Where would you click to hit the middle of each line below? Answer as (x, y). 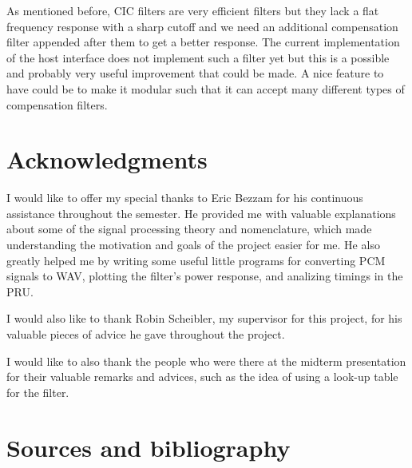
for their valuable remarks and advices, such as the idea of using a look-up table (202, 377)
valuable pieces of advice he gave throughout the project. (146, 334)
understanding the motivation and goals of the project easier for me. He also (193, 245)
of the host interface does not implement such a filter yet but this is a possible (198, 57)
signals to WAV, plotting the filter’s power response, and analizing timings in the (205, 276)
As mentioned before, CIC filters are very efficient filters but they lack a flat (193, 10)
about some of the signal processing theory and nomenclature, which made (189, 229)
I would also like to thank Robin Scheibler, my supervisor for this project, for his (204, 318)
